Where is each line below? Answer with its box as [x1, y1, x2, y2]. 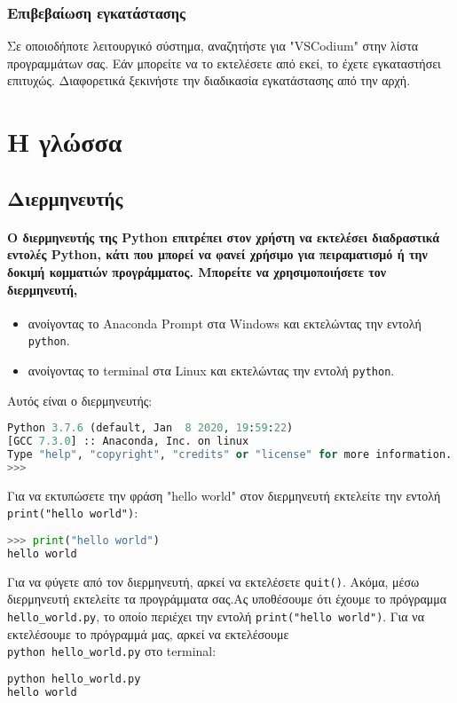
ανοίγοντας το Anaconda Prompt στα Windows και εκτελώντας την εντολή [28, 313, 422, 332]
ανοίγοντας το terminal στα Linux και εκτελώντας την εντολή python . [28, 360, 395, 379]
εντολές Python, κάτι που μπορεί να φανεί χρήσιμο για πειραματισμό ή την [7, 245, 428, 264]
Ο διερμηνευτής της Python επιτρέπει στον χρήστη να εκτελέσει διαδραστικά [7, 227, 439, 246]
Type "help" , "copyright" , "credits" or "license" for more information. [7, 447, 453, 461]
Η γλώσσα [7, 123, 122, 160]
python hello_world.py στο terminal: [7, 642, 217, 660]
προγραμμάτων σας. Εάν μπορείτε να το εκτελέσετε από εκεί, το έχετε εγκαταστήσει [7, 53, 441, 72]
